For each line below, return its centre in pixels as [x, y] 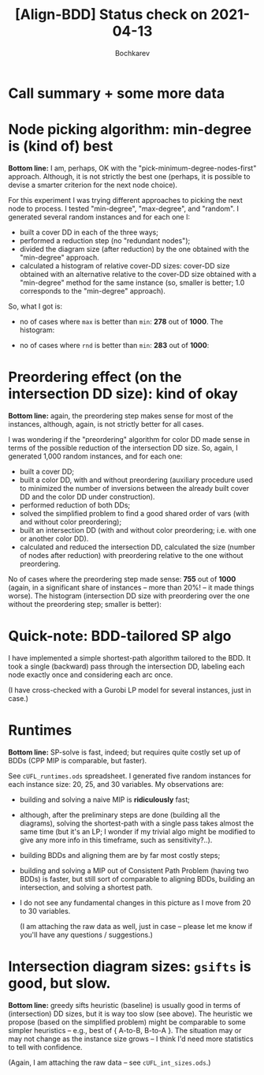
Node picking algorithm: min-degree [130, 130]
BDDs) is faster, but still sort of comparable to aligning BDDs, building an [137, 878]
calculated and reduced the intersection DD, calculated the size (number [137, 547]
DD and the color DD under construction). [87, 496]
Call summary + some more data [117, 93]
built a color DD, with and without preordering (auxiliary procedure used [136, 480]
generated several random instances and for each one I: [99, 217]
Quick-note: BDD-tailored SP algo [120, 636]
